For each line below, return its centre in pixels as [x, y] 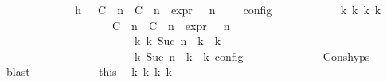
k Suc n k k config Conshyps [252, 56]
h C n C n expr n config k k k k [228, 9]
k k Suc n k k [178, 41]
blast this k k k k [89, 71]
